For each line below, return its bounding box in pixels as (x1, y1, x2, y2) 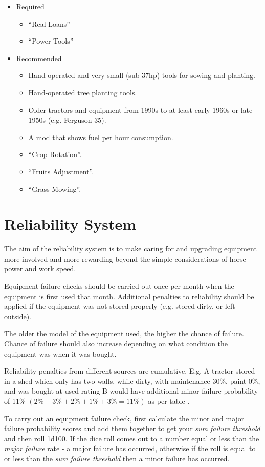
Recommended (16, 52, 62, 63)
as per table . (148, 395, 190, 406)
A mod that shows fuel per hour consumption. (28, 131, 173, 142)
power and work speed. (4, 263, 76, 274)
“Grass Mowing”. (28, 183, 81, 194)
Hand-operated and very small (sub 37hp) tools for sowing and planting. (28, 70, 256, 81)
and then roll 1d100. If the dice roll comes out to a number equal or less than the (4, 433, 259, 443)
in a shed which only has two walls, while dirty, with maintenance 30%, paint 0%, (4, 375, 260, 386)
